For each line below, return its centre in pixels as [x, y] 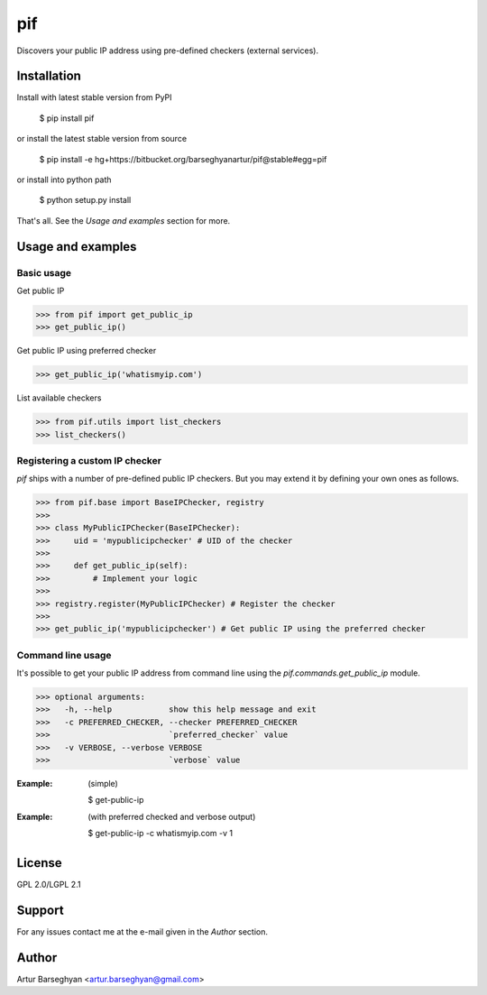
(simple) [103, 783]
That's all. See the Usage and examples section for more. [124, 220]
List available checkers [59, 398]
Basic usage [44, 272]
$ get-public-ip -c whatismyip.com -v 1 [161, 834]
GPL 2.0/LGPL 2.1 [49, 885]
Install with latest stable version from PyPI [94, 97]
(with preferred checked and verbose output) [172, 816]
